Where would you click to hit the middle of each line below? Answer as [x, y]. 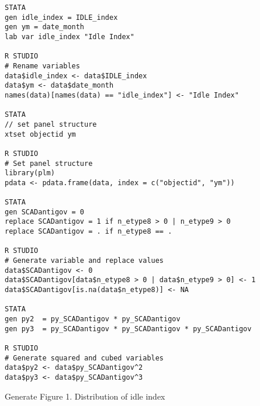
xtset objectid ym [40, 134]
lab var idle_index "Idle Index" [70, 37]
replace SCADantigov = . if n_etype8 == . [89, 232]
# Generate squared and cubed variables [84, 358]
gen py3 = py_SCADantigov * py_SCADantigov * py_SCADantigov [128, 329]
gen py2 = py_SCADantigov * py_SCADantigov [93, 319]
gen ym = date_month [45, 27]
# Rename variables [42, 66]
